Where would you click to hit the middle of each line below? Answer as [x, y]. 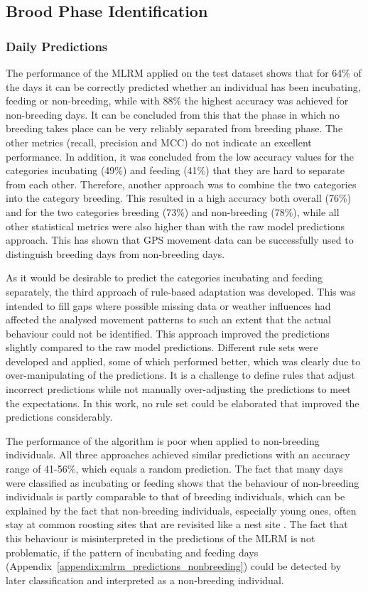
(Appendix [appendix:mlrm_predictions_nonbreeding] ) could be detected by [174, 566]
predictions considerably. [59, 417]
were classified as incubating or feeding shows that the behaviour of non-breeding [183, 482]
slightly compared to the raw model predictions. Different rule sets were [162, 347]
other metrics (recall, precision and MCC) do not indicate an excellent [159, 142]
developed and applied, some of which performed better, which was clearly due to [183, 361]
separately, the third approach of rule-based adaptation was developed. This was [181, 291]
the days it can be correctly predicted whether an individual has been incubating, [183, 86]
